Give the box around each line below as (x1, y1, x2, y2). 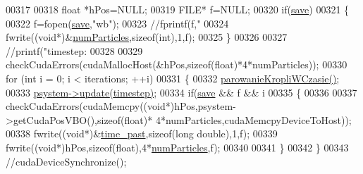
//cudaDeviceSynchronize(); (6, 154, 127, 168)
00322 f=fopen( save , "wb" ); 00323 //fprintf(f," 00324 (6, 15, 229, 30)
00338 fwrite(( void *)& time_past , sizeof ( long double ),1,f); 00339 (6, 126, 278, 141)
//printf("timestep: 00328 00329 (6, 43, 143, 58)
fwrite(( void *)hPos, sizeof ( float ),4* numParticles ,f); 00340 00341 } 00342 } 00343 (6, 139, 349, 154)
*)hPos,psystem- (165, 99, 236, 113)
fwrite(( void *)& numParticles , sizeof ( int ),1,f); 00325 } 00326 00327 (6, 30, 288, 44)
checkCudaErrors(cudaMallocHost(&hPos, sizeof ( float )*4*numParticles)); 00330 (6, 57, 347, 72)
